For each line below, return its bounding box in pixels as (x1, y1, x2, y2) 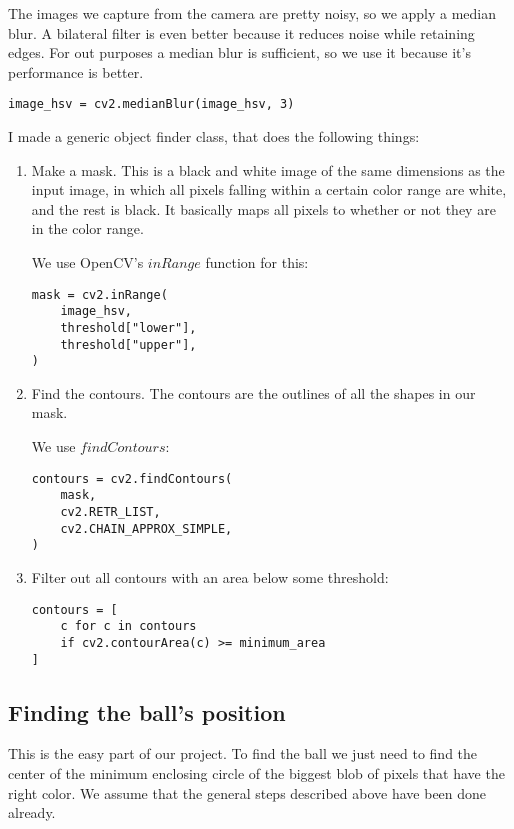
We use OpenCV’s (31, 252, 144, 272)
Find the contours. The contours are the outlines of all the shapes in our (31, 382, 476, 403)
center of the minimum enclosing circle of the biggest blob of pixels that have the (8, 762, 505, 783)
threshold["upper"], (60, 337, 197, 352)
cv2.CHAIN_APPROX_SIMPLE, (60, 521, 233, 536)
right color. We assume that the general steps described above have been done (8, 782, 487, 803)
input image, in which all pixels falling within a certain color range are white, (31, 179, 507, 200)
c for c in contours (60, 619, 197, 634)
